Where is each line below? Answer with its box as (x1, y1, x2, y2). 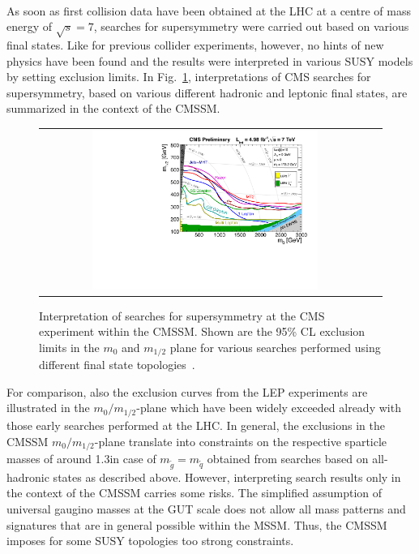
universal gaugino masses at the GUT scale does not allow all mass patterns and (6, 500, 406, 517)
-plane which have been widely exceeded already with (136, 399, 401, 416)
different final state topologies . (39, 356, 195, 373)
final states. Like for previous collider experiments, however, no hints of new (6, 36, 384, 53)
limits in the (39, 338, 100, 355)
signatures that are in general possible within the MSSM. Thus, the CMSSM (6, 516, 387, 533)
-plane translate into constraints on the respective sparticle (94, 432, 387, 449)
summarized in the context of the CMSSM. (6, 100, 220, 117)
